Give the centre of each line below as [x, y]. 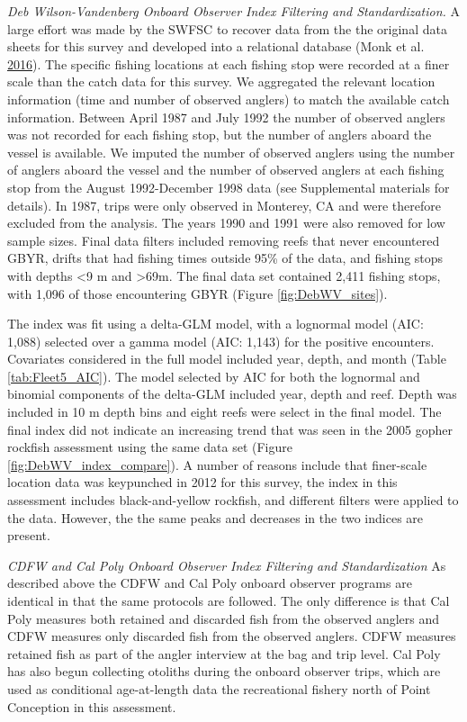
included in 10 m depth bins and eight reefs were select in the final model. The [225, 412]
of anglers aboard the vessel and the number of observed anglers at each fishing [226, 170]
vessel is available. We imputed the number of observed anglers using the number [231, 152]
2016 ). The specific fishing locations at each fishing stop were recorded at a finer [229, 63]
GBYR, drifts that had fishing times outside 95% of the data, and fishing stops [225, 258]
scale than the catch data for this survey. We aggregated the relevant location [221, 81]
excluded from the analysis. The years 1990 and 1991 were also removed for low [226, 223]
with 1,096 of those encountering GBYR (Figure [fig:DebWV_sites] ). [198, 293]
